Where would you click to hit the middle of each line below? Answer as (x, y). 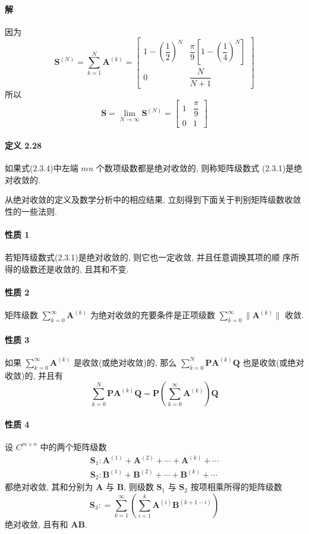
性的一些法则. (31, 211)
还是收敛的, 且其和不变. (83, 268)
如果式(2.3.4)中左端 (42, 168)
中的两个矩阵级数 (73, 446)
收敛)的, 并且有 (34, 375)
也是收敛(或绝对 (273, 362)
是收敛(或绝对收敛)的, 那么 (125, 362)
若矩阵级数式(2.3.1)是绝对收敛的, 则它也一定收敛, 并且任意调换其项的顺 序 (148, 257)
